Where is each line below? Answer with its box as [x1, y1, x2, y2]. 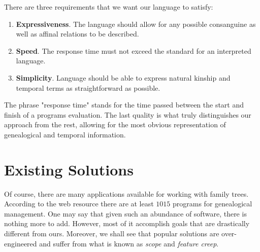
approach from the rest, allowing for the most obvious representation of [4, 119, 226, 130]
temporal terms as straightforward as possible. [16, 82, 160, 93]
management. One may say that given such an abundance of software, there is [4, 208, 247, 219]
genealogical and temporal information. [4, 129, 126, 139]
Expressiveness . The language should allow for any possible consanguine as [16, 18, 256, 29]
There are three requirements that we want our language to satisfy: [4, 2, 213, 12]
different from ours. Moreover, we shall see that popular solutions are [4, 228, 219, 239]
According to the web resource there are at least [4, 198, 154, 209]
